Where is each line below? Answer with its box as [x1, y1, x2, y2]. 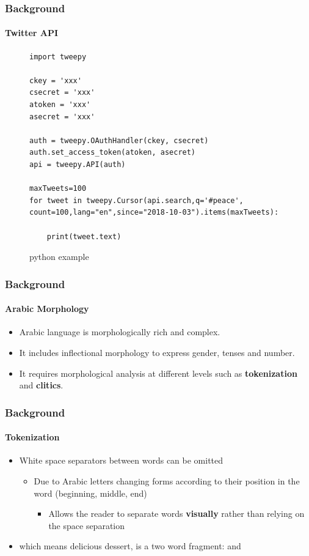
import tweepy [29, 52, 87, 61]
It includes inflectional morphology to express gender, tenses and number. [19, 346, 295, 358]
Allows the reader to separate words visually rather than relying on [48, 507, 305, 520]
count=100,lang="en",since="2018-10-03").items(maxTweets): [29, 208, 279, 217]
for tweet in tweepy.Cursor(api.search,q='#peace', [29, 196, 244, 205]
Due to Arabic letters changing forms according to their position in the [34, 474, 300, 487]
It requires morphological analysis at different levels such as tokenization [19, 366, 297, 379]
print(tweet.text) [46, 232, 122, 241]
